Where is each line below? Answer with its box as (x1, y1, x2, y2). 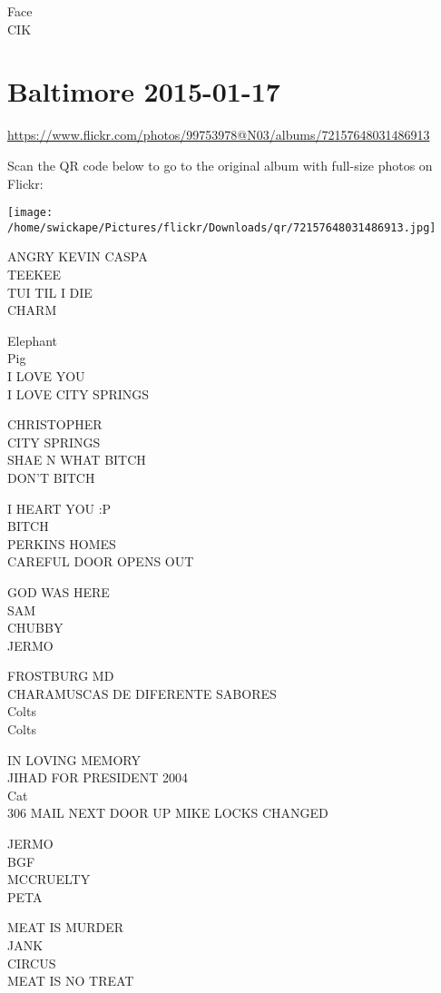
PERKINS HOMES (7, 534, 116, 553)
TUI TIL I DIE (7, 282, 93, 301)
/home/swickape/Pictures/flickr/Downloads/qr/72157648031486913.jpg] (7, 221, 436, 234)
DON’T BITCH (7, 467, 95, 487)
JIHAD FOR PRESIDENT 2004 (7, 768, 188, 787)
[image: (7, 206, 54, 220)
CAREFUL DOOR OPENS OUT (7, 552, 194, 571)
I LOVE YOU (7, 366, 85, 385)
